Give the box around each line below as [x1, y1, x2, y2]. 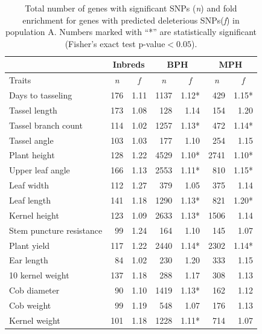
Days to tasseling [9, 89, 72, 101]
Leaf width [9, 179, 49, 191]
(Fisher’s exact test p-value [65, 37, 165, 50]
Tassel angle [9, 133, 54, 146]
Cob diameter [9, 284, 60, 297]
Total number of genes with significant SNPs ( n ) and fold [25, 2, 237, 14]
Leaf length [9, 193, 51, 206]
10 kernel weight [9, 269, 69, 281]
